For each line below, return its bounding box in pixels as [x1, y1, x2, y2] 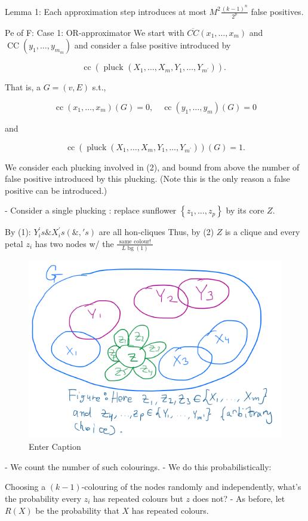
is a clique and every [224, 226, 300, 238]
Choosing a [5, 480, 46, 493]
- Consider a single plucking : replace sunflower [5, 204, 177, 217]
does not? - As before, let [192, 492, 285, 504]
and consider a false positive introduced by [74, 39, 231, 51]
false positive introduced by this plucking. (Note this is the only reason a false [5, 172, 290, 185]
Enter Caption [29, 440, 81, 453]
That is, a [5, 81, 41, 93]
